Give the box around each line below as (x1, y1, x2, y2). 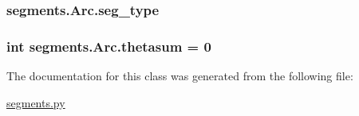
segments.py (6, 94, 65, 110)
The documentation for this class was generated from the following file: (6, 68, 353, 84)
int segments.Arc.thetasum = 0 (6, 36, 211, 56)
